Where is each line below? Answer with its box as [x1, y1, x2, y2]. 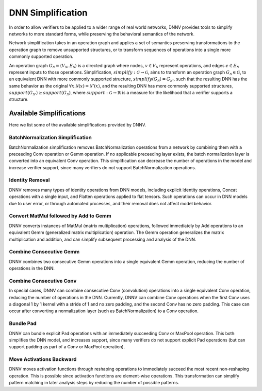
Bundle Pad [9, 320, 36, 327]
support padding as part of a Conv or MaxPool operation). [9, 344, 125, 350]
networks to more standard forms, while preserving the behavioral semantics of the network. [9, 31, 195, 36]
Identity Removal [9, 177, 50, 183]
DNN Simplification [9, 7, 88, 18]
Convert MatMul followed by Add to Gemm [9, 213, 112, 219]
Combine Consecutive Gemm [9, 249, 80, 255]
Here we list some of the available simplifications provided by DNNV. [9, 122, 147, 128]
